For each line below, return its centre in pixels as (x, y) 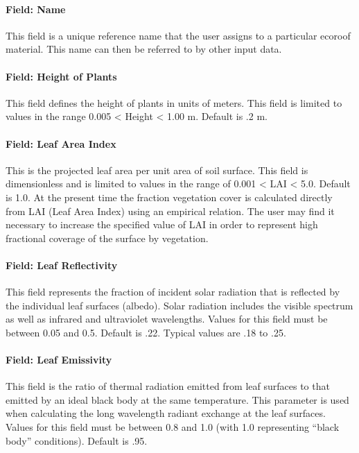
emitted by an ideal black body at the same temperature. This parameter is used (177, 399)
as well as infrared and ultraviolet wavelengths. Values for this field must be (167, 319)
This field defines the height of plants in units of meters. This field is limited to (174, 102)
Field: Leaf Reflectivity (62, 265)
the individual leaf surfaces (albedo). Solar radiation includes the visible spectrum (179, 305)
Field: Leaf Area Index (61, 143)
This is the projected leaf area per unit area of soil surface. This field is (157, 170)
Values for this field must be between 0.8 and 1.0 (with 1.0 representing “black (173, 427)
